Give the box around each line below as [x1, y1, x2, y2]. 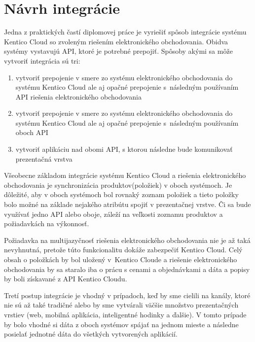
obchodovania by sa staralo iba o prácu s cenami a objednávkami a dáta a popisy [4, 264, 250, 274]
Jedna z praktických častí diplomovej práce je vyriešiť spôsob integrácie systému [4, 27, 247, 37]
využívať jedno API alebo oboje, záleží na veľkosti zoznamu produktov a [4, 208, 223, 219]
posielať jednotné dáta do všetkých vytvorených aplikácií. [4, 329, 178, 339]
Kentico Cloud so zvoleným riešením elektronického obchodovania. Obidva [4, 36, 228, 46]
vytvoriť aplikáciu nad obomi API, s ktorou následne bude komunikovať [15, 144, 233, 154]
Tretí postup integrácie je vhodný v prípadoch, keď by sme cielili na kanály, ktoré [4, 290, 251, 300]
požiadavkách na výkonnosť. [4, 218, 89, 229]
